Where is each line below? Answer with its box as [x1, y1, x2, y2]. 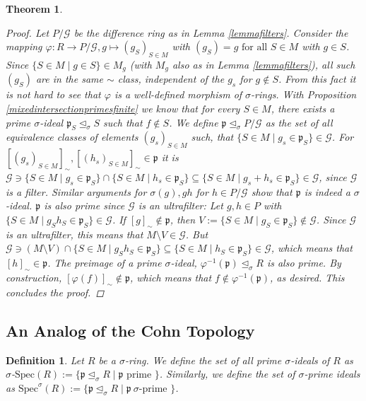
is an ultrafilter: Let [138, 198, 223, 213]
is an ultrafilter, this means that [6, 226, 143, 241]
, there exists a [271, 101, 335, 116]
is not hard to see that [6, 87, 101, 102]
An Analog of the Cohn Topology [6, 319, 255, 341]
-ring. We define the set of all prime [124, 352, 282, 367]
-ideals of [290, 352, 330, 367]
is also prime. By [266, 255, 341, 270]
